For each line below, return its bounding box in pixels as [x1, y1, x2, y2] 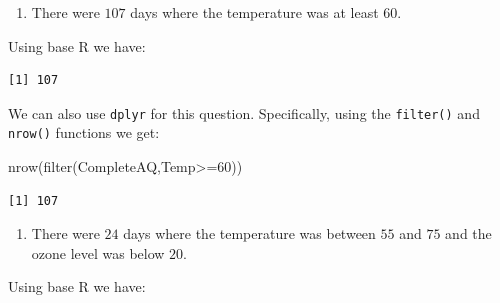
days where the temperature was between [123, 223, 376, 244]
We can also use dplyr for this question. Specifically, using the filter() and [8, 102, 480, 123]
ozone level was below [31, 242, 165, 263]
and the [445, 223, 492, 244]
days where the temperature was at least [130, 2, 379, 22]
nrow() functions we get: [8, 122, 160, 143]
